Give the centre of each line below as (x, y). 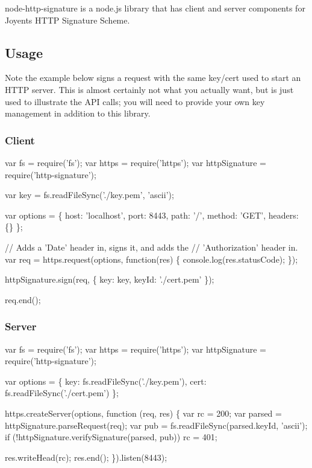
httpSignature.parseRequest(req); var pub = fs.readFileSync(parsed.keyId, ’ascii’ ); (156, 425)
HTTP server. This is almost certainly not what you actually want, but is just (149, 89)
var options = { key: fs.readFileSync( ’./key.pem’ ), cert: (106, 381)
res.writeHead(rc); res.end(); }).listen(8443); (86, 457)
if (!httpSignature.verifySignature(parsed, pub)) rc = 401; (111, 437)
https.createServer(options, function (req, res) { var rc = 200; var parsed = (143, 413)
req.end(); (23, 299)
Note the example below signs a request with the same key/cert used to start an (153, 78)
